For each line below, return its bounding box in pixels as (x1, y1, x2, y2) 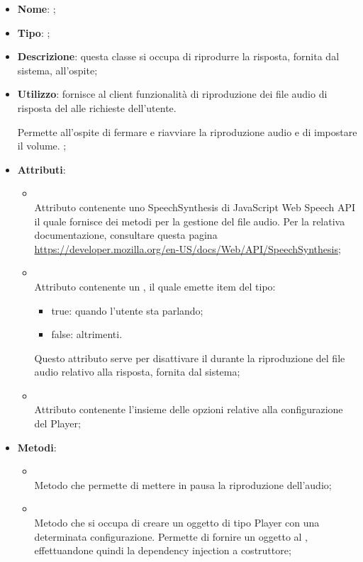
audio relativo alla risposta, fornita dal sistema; (34, 364, 240, 379)
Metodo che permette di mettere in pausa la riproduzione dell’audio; (34, 477, 332, 492)
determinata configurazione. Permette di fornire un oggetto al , (34, 529, 308, 544)
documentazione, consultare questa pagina (34, 227, 218, 242)
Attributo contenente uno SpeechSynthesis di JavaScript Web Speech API (34, 199, 356, 214)
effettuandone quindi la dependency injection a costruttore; (34, 543, 291, 558)
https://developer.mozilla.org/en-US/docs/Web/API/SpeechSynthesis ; (34, 241, 341, 256)
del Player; (34, 416, 81, 431)
